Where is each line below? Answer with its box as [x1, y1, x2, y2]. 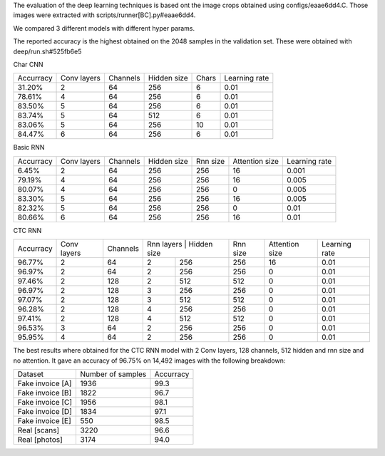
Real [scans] [17, 425, 60, 435]
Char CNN [13, 60, 43, 68]
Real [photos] [17, 435, 63, 445]
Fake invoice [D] [17, 406, 73, 416]
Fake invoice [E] [17, 415, 71, 425]
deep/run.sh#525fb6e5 [13, 47, 82, 56]
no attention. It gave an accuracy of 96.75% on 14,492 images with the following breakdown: [13, 356, 286, 365]
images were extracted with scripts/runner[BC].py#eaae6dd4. [13, 11, 196, 19]
